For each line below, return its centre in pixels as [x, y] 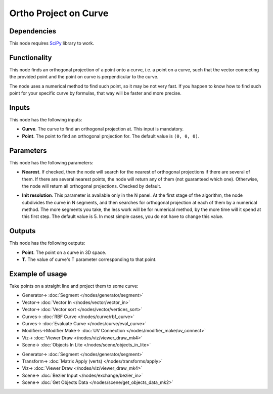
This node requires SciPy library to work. [52, 43]
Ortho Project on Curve [59, 13]
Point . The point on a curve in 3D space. [64, 252]
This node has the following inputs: [46, 120]
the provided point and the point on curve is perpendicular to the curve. [84, 77]
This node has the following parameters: [51, 162]
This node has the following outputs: [47, 243]
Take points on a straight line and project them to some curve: [74, 286]
